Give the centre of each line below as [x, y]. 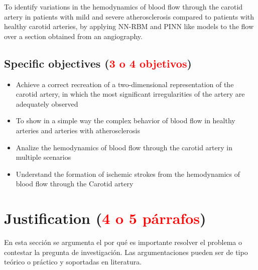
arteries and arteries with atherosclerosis [78, 130]
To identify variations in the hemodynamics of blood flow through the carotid [123, 7]
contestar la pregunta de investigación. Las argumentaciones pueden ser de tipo [126, 252]
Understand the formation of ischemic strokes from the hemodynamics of [128, 174]
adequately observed [47, 103]
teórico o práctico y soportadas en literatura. [73, 262]
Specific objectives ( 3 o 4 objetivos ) [98, 63]
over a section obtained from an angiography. [73, 36]
